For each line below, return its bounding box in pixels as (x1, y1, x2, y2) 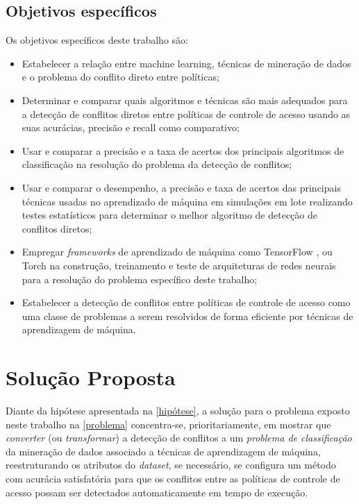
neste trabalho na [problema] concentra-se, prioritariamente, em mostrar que (6, 417, 331, 431)
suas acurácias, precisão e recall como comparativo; (22, 120, 240, 135)
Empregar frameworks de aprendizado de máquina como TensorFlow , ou (22, 244, 333, 259)
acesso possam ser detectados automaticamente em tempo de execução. (6, 485, 308, 499)
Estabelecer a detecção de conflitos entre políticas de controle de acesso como (22, 295, 351, 310)
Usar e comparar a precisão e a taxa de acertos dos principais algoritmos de (22, 143, 344, 158)
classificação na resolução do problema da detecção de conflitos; (22, 157, 292, 171)
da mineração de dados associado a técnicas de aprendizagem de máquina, (6, 444, 321, 458)
